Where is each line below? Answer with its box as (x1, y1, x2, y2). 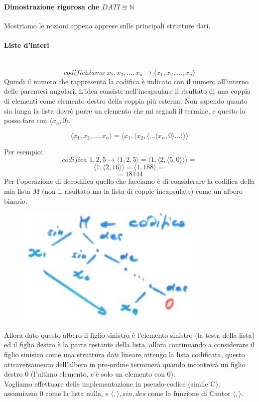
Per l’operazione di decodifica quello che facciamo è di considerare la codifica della (4, 176, 255, 186)
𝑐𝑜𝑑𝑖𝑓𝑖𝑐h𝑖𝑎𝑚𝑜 (63, 69, 105, 76)
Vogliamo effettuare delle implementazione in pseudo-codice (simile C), (4, 378, 220, 389)
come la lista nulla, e (45, 388, 109, 399)
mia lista (4, 185, 30, 196)
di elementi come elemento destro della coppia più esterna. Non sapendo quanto (4, 95, 248, 106)
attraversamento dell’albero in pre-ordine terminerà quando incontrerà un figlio (4, 359, 246, 369)
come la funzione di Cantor (147, 388, 231, 399)
